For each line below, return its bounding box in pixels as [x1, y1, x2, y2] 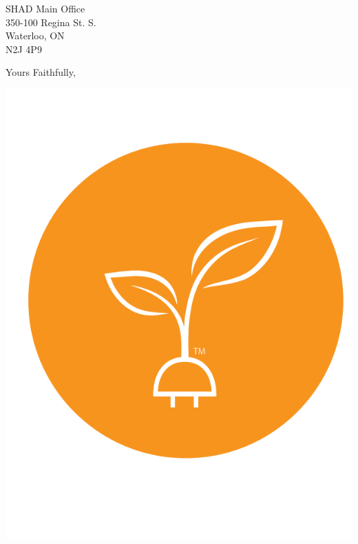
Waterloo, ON [6, 28, 65, 43]
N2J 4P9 [6, 41, 42, 56]
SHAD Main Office [6, 1, 85, 15]
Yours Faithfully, [6, 65, 76, 79]
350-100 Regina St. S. [6, 14, 96, 29]
